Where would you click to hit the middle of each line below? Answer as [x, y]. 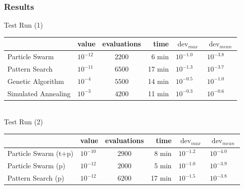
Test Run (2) [24, 122]
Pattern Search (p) [36, 178]
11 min [158, 93]
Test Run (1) [24, 25]
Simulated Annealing [39, 93]
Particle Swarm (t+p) [41, 153]
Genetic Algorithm [36, 81]
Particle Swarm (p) [36, 166]
